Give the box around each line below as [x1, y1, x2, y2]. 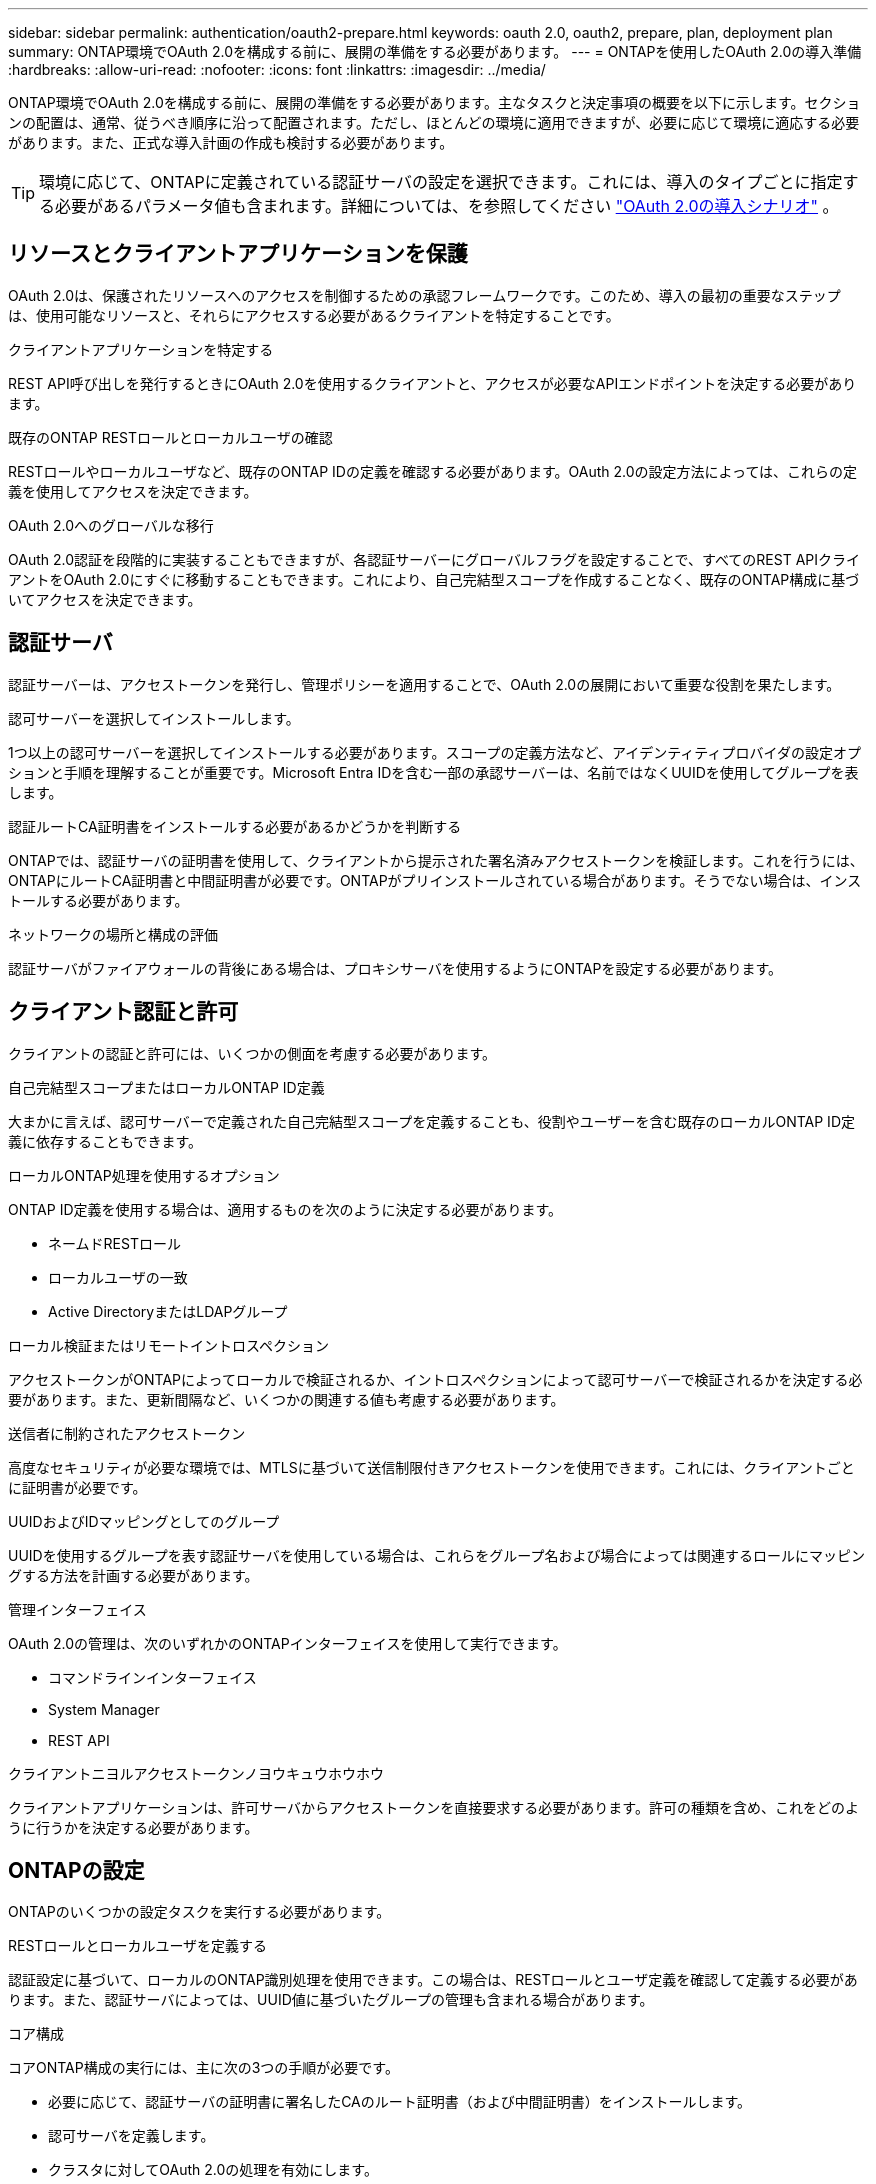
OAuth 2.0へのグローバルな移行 [8, 516, 214, 534]
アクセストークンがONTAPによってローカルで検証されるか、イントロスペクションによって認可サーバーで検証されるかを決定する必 [8, 1370, 863, 1388]
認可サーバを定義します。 [48, 2127, 215, 2145]
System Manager [48, 1700, 160, 1718]
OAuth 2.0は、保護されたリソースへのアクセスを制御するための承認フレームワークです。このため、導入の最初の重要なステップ [8, 286, 841, 304]
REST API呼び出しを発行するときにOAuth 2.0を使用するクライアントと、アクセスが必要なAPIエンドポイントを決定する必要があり [8, 374, 857, 392]
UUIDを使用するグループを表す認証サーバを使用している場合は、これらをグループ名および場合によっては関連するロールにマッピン [8, 1546, 866, 1564]
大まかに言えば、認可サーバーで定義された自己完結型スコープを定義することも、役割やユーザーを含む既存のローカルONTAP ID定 [8, 1112, 855, 1130]
